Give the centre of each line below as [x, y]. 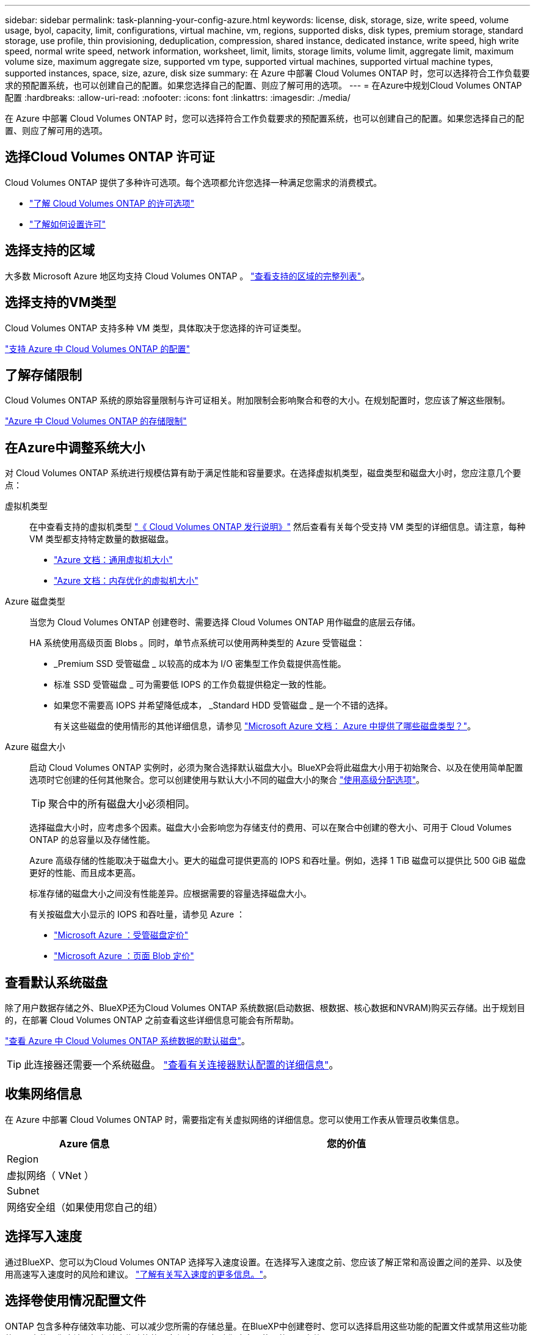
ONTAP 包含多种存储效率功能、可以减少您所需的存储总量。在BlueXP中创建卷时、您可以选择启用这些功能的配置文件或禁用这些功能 [266, 1326]
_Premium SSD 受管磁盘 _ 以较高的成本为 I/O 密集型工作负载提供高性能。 [200, 664]
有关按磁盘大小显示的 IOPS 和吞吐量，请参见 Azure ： [137, 914]
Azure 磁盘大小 [35, 747]
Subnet [23, 1190]
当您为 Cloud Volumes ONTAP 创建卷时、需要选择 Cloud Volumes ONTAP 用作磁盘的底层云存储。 [225, 622]
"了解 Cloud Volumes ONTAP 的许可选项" [112, 203]
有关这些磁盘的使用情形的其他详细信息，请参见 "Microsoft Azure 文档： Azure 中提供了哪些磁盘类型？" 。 [265, 726]
